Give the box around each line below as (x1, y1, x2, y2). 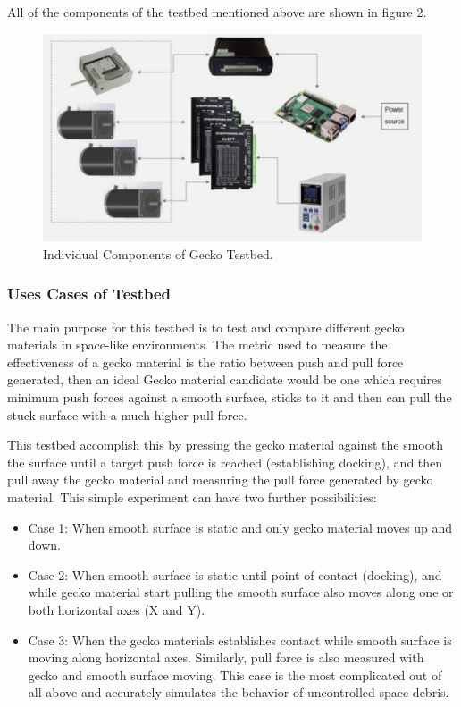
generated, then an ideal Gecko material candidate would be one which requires (7, 370, 442, 389)
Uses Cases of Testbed (7, 282, 172, 305)
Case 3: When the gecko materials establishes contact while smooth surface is (28, 630, 452, 649)
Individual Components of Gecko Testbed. (43, 244, 273, 263)
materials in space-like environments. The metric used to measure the (7, 335, 388, 354)
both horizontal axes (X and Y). (28, 601, 205, 619)
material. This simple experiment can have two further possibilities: (7, 488, 377, 507)
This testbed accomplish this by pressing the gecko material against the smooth (7, 435, 443, 454)
